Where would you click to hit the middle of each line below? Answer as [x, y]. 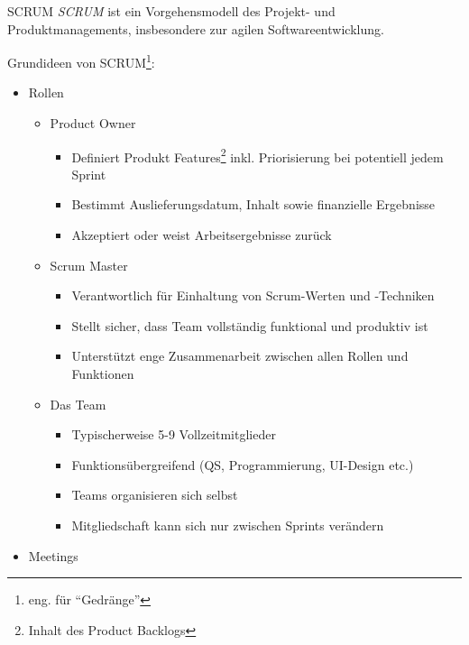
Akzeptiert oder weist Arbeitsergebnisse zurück [202, 235]
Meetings [53, 555]
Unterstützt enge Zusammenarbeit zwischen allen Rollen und [240, 356]
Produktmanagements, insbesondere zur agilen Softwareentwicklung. [196, 28]
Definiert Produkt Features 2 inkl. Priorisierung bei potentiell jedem [257, 155]
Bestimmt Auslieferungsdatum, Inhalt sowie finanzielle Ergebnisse [253, 204]
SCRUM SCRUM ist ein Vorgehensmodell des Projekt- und [171, 11]
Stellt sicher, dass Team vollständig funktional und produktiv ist [250, 325]
